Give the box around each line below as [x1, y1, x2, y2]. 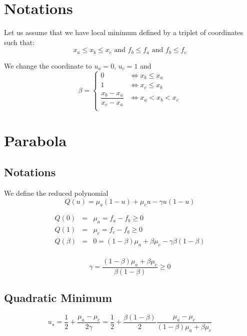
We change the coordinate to [4, 60, 92, 71]
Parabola [4, 130, 67, 150]
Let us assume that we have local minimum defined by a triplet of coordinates [4, 27, 243, 38]
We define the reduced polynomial [4, 188, 108, 198]
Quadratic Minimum [4, 290, 112, 305]
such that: [4, 37, 35, 47]
